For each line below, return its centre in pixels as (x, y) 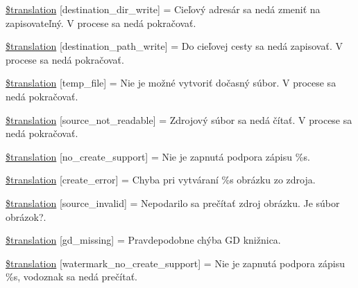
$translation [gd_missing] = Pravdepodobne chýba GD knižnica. (143, 240)
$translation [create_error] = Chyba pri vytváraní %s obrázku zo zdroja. (161, 180)
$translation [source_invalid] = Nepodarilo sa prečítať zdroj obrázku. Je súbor (173, 202)
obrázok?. (26, 216)
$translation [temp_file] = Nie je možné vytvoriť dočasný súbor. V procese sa (171, 83)
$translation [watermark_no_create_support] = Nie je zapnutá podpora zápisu (175, 263)
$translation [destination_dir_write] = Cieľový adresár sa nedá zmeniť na (163, 9)
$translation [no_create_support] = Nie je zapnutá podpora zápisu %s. (158, 156)
